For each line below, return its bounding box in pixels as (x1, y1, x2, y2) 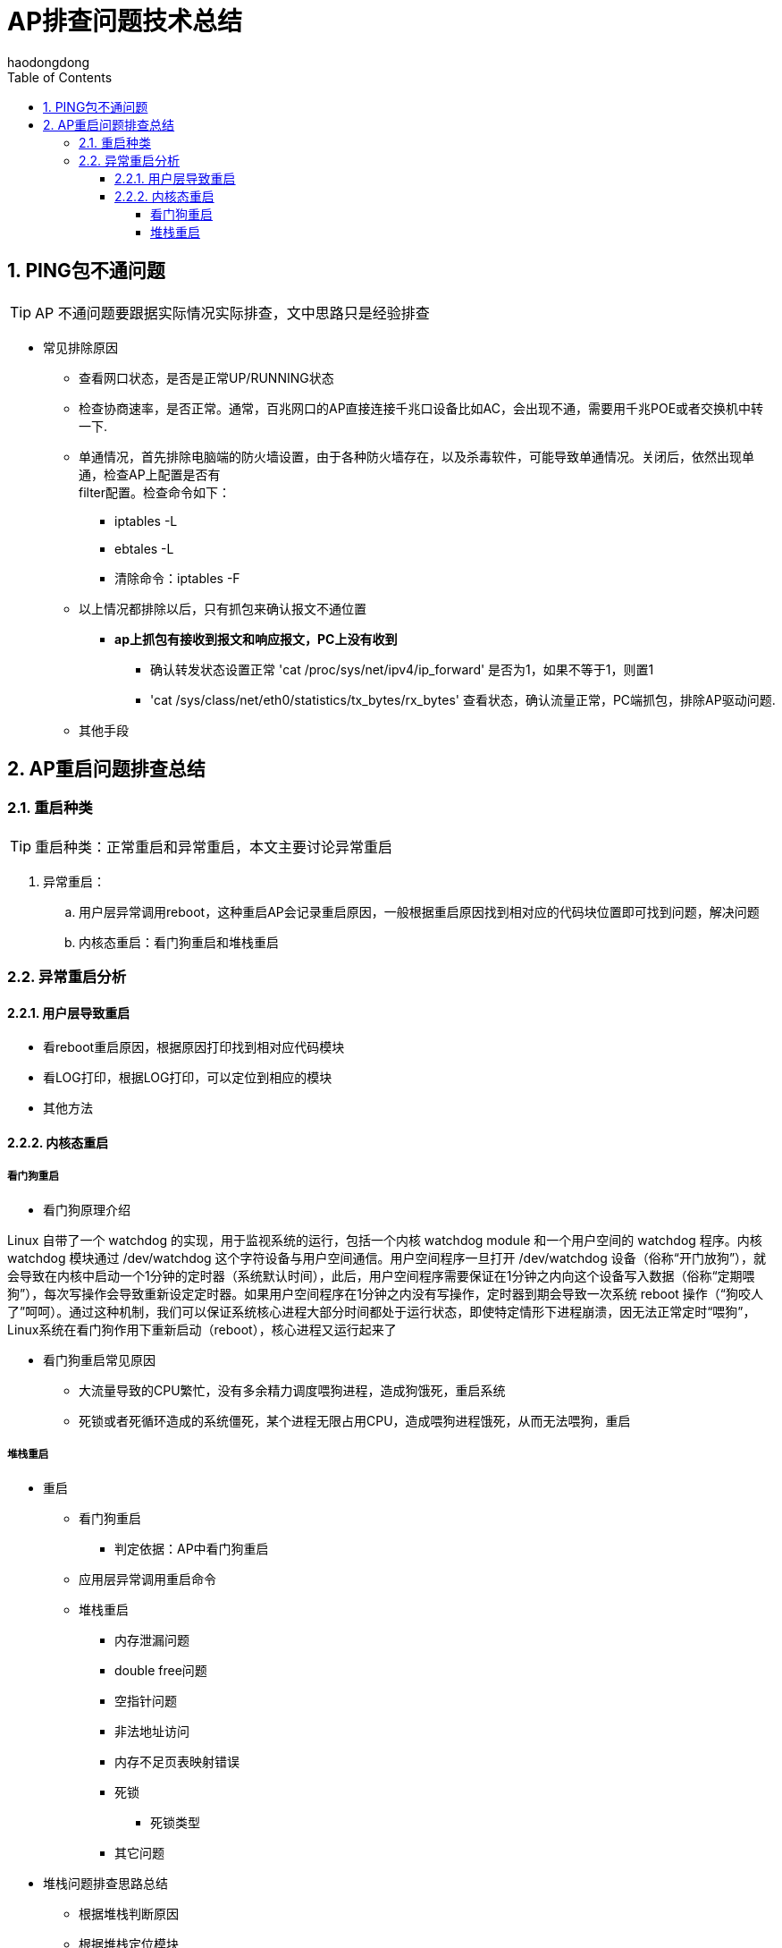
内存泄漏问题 (114, 1631, 189, 1647)
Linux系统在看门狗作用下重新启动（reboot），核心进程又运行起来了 (7, 1321, 397, 1337)
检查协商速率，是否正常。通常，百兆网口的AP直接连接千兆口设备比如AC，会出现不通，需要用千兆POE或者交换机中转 (79, 400, 764, 416)
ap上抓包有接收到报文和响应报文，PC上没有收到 (114, 631, 398, 647)
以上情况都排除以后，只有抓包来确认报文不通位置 (79, 600, 366, 616)
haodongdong (7, 54, 90, 70)
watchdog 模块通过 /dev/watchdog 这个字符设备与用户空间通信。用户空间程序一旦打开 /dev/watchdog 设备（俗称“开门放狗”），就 (7, 1249, 767, 1266)
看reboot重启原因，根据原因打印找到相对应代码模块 (43, 1039, 345, 1055)
